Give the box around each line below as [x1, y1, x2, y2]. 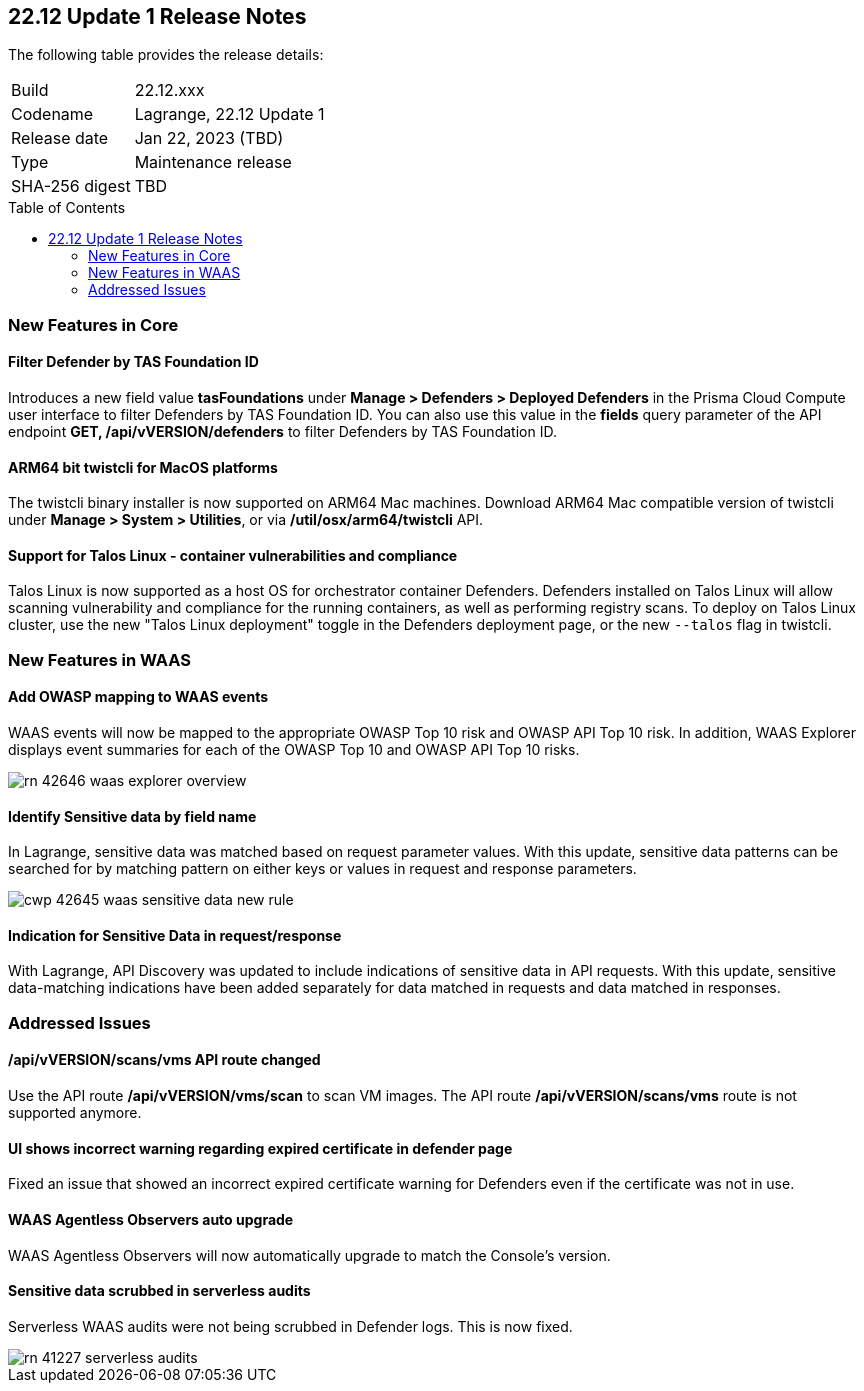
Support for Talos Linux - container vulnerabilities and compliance [8, 546, 458, 564]
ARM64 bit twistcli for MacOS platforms [8, 458, 278, 476]
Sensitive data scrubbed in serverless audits [8, 1282, 311, 1300]
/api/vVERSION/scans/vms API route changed [8, 1051, 321, 1069]
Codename [11, 104, 94, 125]
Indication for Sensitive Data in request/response [8, 926, 342, 944]
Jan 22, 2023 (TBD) [134, 128, 284, 149]
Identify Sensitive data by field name [8, 807, 257, 825]
